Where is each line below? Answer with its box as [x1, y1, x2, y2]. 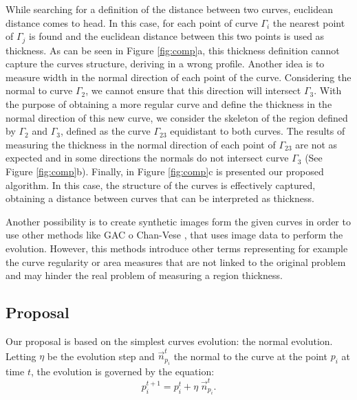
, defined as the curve [60, 124, 151, 138]
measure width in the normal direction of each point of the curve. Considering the [6, 69, 351, 84]
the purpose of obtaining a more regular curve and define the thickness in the [6, 97, 332, 111]
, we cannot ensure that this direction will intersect [85, 83, 301, 98]
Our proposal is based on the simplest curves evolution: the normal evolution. [6, 333, 333, 348]
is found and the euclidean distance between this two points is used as [29, 29, 325, 43]
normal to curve [6, 83, 73, 98]
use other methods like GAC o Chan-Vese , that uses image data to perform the [6, 227, 343, 242]
